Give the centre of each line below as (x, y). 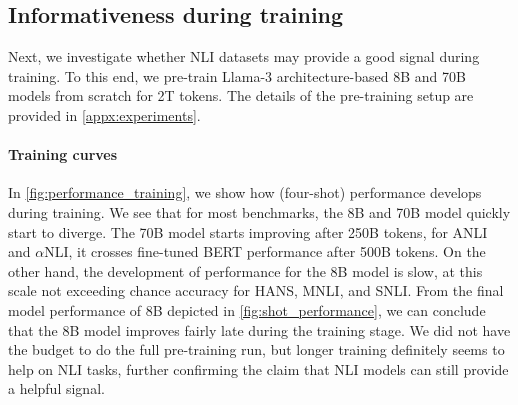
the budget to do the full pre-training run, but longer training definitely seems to (256, 349)
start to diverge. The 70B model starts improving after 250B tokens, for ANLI (248, 231)
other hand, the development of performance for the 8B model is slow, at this (245, 270)
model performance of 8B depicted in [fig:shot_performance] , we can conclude (247, 309)
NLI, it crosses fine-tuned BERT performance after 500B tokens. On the (265, 251)
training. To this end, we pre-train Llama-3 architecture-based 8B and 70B (237, 75)
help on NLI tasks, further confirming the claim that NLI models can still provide (258, 368)
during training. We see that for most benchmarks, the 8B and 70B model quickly (259, 211)
